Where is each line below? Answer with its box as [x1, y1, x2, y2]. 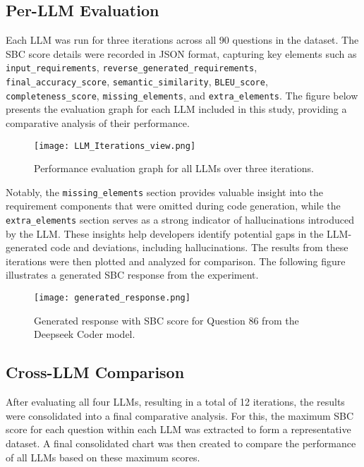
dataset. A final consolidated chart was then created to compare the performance [6, 435, 356, 450]
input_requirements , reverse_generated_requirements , [6, 60, 257, 75]
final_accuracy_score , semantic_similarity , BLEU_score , [6, 74, 268, 89]
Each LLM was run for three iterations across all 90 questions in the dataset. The [6, 32, 359, 47]
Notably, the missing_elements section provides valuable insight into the [6, 184, 324, 199]
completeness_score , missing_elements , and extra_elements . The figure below [6, 87, 358, 102]
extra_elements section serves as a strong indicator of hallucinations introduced [6, 212, 355, 227]
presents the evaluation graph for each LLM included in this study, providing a [6, 102, 347, 116]
